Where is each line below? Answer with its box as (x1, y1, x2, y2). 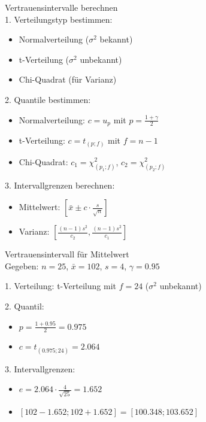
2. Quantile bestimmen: (5, 93, 91, 105)
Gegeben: (5, 259, 39, 272)
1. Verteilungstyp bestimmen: (5, 13, 113, 25)
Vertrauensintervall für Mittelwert (5, 248, 129, 260)
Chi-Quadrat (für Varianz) (19, 73, 117, 86)
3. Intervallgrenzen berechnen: (5, 178, 115, 191)
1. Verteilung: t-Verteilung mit (5, 280, 116, 292)
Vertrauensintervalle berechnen (5, 1, 118, 13)
